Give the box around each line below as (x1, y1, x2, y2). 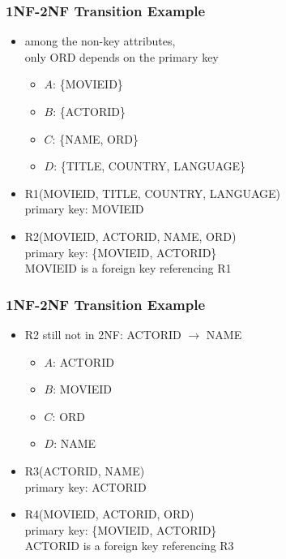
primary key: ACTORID (24, 478, 147, 495)
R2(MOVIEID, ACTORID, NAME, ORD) (24, 227, 237, 244)
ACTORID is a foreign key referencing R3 (24, 537, 234, 554)
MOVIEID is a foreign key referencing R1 (24, 260, 232, 277)
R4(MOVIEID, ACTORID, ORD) (24, 505, 194, 522)
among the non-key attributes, (24, 32, 176, 49)
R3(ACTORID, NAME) (24, 462, 145, 479)
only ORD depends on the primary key (24, 48, 219, 65)
